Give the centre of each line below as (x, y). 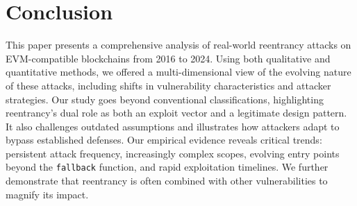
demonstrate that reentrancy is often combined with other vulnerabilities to (167, 181)
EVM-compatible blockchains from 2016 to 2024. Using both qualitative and (168, 58)
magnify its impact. (47, 194)
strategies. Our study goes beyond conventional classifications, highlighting (165, 99)
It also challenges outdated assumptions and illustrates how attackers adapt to (173, 126)
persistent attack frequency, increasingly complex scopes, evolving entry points (173, 153)
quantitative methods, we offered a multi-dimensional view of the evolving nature (178, 72)
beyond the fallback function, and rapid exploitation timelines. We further (167, 167)
